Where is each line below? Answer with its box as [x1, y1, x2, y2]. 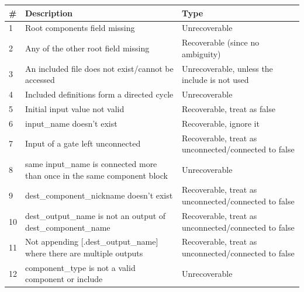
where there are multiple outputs [25, 246, 143, 259]
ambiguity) [182, 47, 221, 60]
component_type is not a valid [25, 261, 136, 273]
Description [25, 6, 73, 19]
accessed [25, 74, 55, 86]
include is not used [182, 74, 249, 86]
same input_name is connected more [25, 158, 157, 170]
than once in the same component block [25, 169, 168, 181]
